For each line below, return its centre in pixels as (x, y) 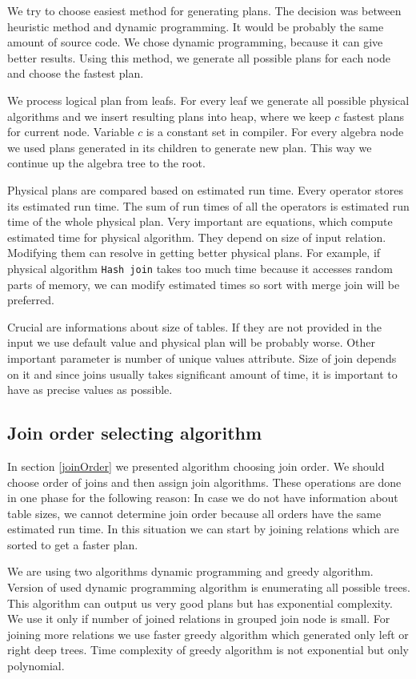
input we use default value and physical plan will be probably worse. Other (192, 342)
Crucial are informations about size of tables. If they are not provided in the (194, 326)
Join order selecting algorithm (135, 433)
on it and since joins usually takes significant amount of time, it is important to (202, 374)
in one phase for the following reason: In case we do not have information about (203, 498)
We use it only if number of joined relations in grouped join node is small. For (199, 619)
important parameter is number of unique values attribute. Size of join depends (202, 358)
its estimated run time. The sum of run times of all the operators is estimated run (208, 205)
